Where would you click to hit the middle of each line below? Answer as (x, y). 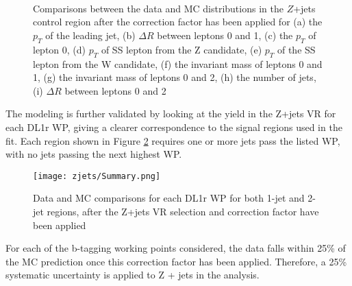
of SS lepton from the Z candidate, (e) (181, 49)
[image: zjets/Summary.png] (97, 176)
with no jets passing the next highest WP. (94, 154)
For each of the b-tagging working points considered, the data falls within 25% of (176, 248)
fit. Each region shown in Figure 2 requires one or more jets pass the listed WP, (173, 140)
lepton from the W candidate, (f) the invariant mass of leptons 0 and (178, 63)
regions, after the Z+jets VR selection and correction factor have (183, 211)
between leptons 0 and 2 (115, 90)
